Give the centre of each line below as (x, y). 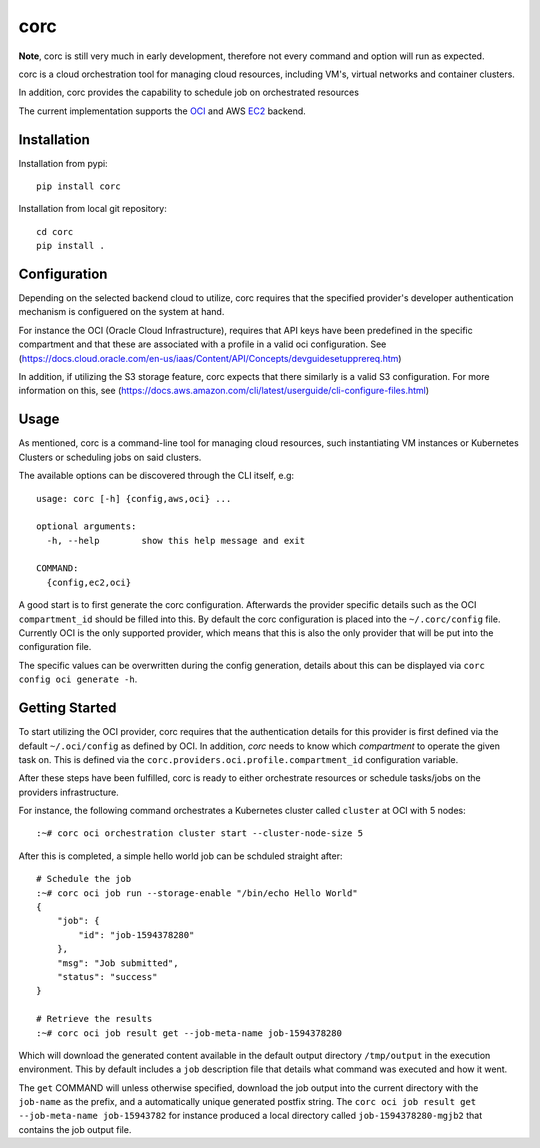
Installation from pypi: (63, 163)
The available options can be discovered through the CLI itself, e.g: (156, 476)
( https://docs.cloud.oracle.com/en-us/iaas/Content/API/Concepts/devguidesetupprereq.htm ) (210, 358)
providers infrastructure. (68, 792)
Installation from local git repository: (92, 209)
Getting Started (67, 708)
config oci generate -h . (78, 679)
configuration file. (55, 647)
